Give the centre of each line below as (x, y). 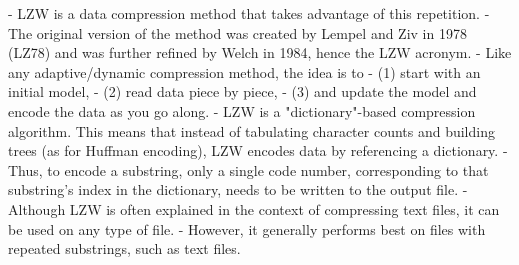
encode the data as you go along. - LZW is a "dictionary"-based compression (242, 110)
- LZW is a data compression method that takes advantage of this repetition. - (249, 13)
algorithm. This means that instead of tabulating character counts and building (251, 130)
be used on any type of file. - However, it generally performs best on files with (247, 228)
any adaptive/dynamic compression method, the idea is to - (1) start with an (244, 71)
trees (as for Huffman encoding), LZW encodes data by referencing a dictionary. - (258, 150)
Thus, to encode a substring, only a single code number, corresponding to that (248, 169)
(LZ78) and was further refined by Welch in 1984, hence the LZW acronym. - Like (260, 52)
